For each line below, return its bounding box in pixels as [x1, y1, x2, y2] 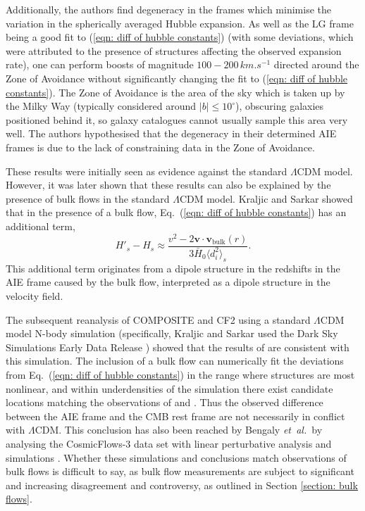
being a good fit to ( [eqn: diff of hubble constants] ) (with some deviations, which [6, 30, 354, 44]
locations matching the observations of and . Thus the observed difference [6, 395, 323, 410]
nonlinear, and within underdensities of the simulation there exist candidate [6, 381, 333, 396]
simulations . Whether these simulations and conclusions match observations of [6, 450, 347, 465]
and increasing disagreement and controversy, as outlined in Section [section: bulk [6, 477, 358, 492]
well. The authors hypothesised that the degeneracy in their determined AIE [6, 126, 337, 141]
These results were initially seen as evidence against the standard [6, 163, 287, 178]
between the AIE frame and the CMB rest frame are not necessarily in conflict [6, 408, 345, 423]
